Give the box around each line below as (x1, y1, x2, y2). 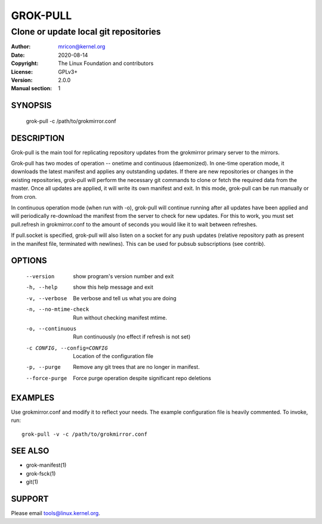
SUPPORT (11, 494, 49, 504)
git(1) (26, 478, 39, 486)
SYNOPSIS (11, 100, 52, 110)
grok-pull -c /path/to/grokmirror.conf (26, 117, 116, 125)
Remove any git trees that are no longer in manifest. (73, 363, 200, 371)
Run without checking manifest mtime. (73, 314, 168, 321)
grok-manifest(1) (26, 461, 67, 468)
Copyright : (11, 60, 39, 67)
